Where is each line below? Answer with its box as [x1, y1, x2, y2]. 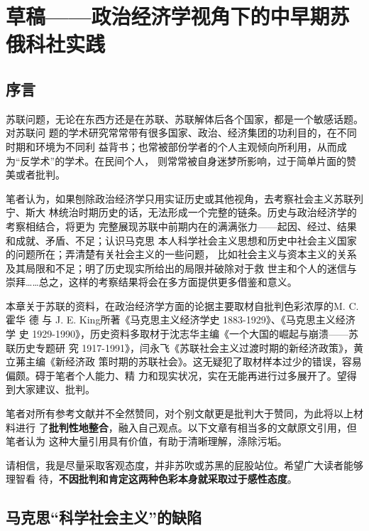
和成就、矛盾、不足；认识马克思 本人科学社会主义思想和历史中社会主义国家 [6, 232, 357, 247]
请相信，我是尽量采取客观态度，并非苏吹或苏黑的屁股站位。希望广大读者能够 [6, 457, 363, 472]
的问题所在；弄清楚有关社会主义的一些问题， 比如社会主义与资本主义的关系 [6, 247, 357, 262]
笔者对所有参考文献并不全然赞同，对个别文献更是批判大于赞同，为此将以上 [6, 406, 353, 421]
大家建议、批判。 [15, 382, 95, 397]
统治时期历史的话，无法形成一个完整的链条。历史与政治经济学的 [58, 205, 357, 220]
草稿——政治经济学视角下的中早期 [6, 1, 330, 31]
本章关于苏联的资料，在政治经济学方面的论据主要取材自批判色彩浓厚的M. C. [6, 298, 359, 313]
